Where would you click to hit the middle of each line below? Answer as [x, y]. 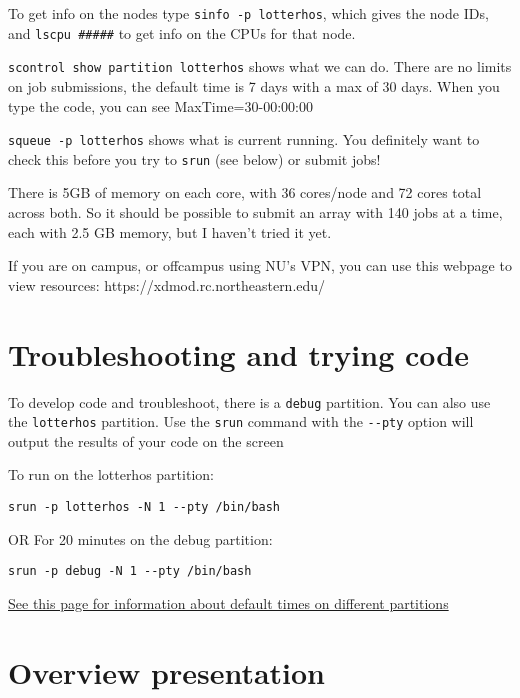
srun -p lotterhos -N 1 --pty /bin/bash [144, 507]
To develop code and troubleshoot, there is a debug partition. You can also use [249, 401]
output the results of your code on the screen [146, 440]
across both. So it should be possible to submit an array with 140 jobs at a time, [255, 212]
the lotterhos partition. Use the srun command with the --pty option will [241, 421]
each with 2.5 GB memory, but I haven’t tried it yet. [170, 231]
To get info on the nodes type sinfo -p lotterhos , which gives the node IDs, [248, 13]
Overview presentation [166, 671]
